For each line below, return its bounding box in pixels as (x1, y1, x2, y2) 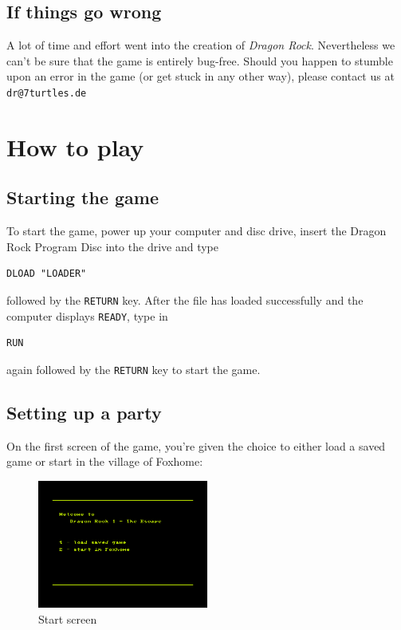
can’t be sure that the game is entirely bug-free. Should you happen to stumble (6, 52, 393, 69)
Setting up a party (6, 400, 162, 424)
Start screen (38, 610, 97, 627)
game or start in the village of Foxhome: (6, 453, 203, 470)
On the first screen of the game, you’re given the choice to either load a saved (6, 437, 386, 454)
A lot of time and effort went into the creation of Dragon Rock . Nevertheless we (6, 37, 395, 53)
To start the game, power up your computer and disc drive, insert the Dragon (6, 222, 387, 239)
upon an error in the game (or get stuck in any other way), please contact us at (6, 68, 395, 85)
